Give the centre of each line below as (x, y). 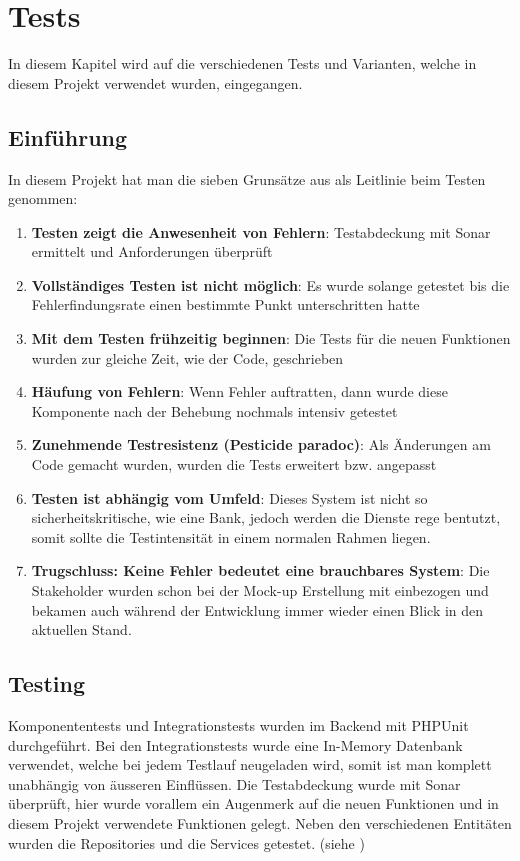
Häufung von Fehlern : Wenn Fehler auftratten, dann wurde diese (239, 391)
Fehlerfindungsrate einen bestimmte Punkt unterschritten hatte (225, 304)
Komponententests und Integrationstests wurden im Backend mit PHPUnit (238, 725)
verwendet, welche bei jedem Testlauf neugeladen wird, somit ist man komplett (250, 764)
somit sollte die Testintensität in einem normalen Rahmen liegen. (231, 536)
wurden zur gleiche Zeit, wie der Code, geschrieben (187, 357)
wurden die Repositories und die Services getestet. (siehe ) (186, 842)
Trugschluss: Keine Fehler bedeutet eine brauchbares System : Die (260, 570)
